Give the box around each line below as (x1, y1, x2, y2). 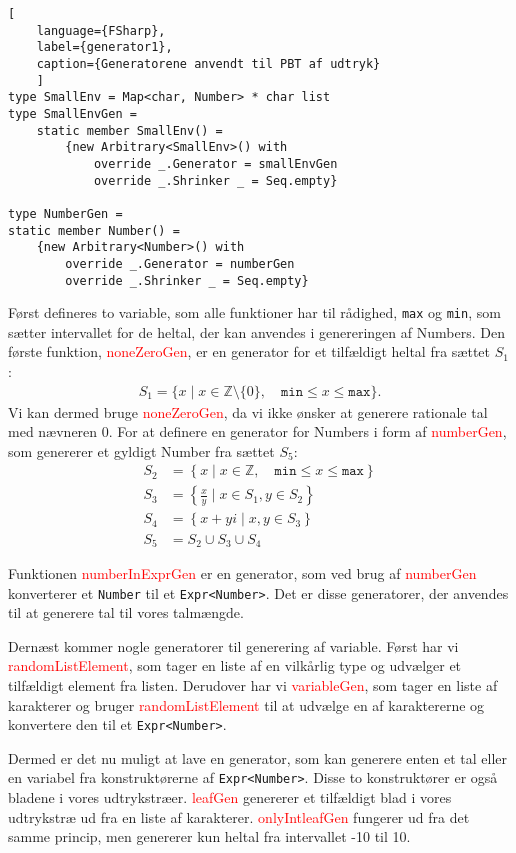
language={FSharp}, (36, 23, 166, 38)
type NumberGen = (8, 206, 123, 221)
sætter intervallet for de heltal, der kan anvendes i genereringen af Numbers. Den (8, 321, 505, 342)
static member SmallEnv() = (36, 123, 223, 138)
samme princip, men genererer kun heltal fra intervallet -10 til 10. (8, 826, 411, 847)
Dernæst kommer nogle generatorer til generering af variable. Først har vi (8, 635, 459, 656)
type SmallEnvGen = (8, 106, 137, 121)
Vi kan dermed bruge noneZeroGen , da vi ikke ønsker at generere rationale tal (8, 401, 488, 422)
